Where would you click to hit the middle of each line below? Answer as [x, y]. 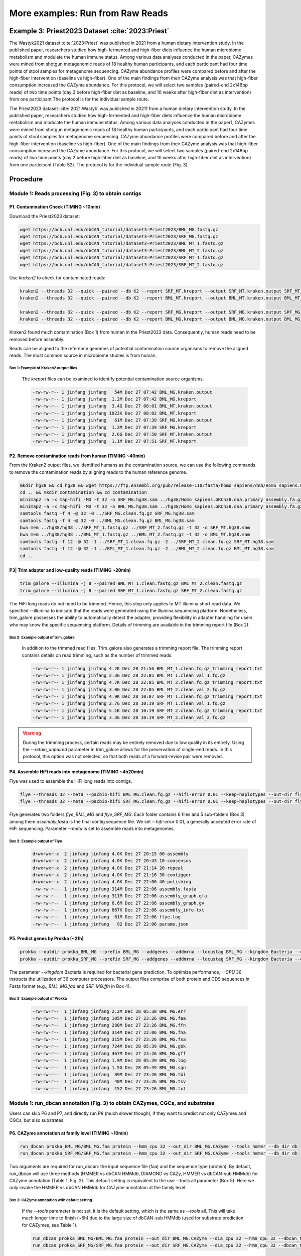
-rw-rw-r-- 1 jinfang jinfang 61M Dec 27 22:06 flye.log [106, 917]
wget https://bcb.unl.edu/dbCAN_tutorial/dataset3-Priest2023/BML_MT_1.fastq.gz [122, 243]
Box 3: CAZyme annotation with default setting [51, 1200]
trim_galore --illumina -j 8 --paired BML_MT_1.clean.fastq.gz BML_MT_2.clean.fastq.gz [131, 584]
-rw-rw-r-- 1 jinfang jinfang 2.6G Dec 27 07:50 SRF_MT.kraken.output [122, 434]
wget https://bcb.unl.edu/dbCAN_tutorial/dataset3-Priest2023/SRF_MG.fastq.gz [119, 237]
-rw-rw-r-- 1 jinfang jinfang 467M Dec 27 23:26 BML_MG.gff [109, 1053]
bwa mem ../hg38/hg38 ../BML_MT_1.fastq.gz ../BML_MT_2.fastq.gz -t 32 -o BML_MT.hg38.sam [135, 535]
